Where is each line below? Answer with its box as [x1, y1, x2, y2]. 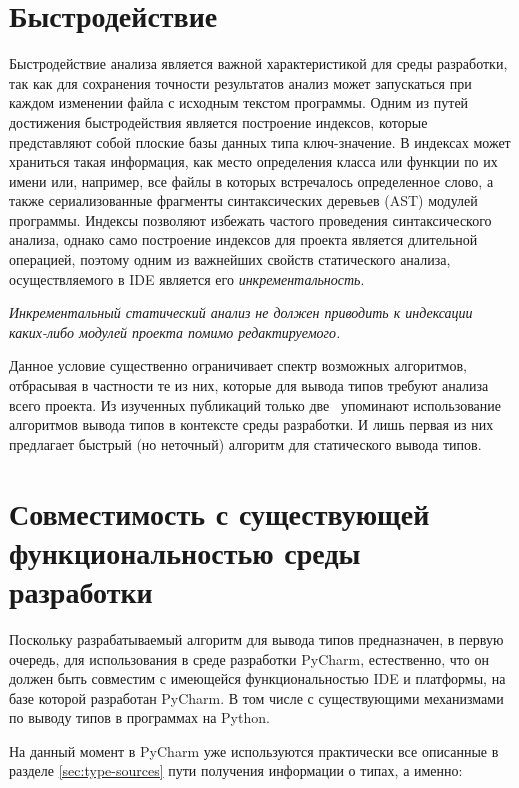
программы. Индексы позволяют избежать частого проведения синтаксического [9, 209, 492, 230]
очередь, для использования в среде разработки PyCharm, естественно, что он [9, 648, 489, 669]
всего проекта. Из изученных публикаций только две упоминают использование [9, 394, 501, 415]
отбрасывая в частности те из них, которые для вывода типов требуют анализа [9, 375, 489, 396]
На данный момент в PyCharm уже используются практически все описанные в [9, 740, 499, 761]
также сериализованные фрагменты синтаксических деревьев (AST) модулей [9, 190, 478, 211]
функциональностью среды [9, 531, 361, 572]
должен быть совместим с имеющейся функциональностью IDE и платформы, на [9, 668, 506, 689]
